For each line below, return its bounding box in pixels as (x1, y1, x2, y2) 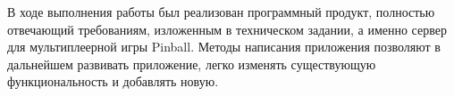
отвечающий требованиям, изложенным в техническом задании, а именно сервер (7, 20, 447, 38)
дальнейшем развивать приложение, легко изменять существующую (7, 54, 376, 73)
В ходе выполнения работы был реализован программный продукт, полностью (7, 3, 435, 20)
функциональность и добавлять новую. (7, 72, 219, 91)
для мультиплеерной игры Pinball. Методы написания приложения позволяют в (7, 37, 441, 56)
